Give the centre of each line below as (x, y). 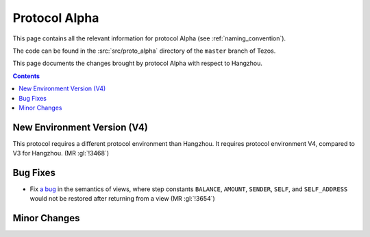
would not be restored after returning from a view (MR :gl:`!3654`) (122, 199)
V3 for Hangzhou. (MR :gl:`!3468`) (61, 153)
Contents (26, 76)
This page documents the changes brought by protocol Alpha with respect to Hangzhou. (138, 63)
